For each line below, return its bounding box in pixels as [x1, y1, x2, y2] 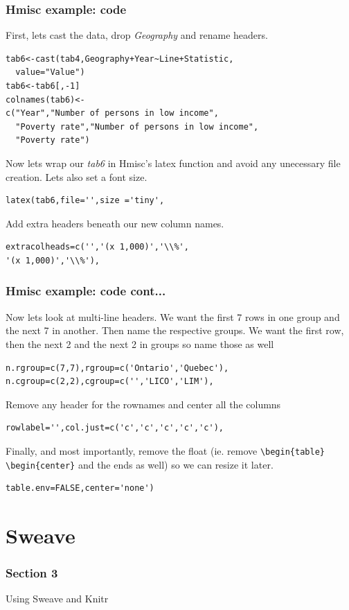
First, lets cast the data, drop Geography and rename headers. [6, 28, 268, 42]
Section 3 [6, 564, 58, 582]
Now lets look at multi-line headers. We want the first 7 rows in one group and [6, 309, 340, 324]
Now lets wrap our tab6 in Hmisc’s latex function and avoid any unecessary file [6, 155, 341, 170]
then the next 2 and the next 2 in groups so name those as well [6, 336, 274, 351]
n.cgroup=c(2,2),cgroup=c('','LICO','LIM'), [6, 376, 214, 387]
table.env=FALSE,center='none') [6, 483, 154, 494]
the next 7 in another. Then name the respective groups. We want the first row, [6, 323, 344, 338]
